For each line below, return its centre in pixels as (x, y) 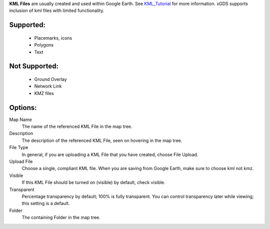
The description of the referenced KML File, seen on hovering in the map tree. (102, 140)
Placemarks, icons (53, 38)
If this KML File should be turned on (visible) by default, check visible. (93, 182)
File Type (19, 147)
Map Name (20, 119)
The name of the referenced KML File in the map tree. (77, 126)
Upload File (21, 161)
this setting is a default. (46, 203)
